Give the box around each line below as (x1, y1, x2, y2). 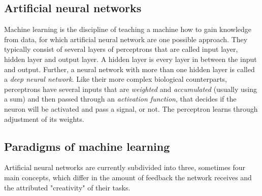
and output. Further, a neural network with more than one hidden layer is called (4, 63, 255, 74)
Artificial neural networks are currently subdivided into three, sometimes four (4, 162, 246, 173)
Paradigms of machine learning (4, 138, 170, 154)
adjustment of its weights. (4, 113, 84, 124)
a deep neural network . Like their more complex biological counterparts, (4, 74, 227, 84)
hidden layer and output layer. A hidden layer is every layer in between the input (4, 53, 257, 64)
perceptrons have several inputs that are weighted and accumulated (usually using (4, 83, 257, 94)
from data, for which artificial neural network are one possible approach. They (4, 34, 248, 44)
